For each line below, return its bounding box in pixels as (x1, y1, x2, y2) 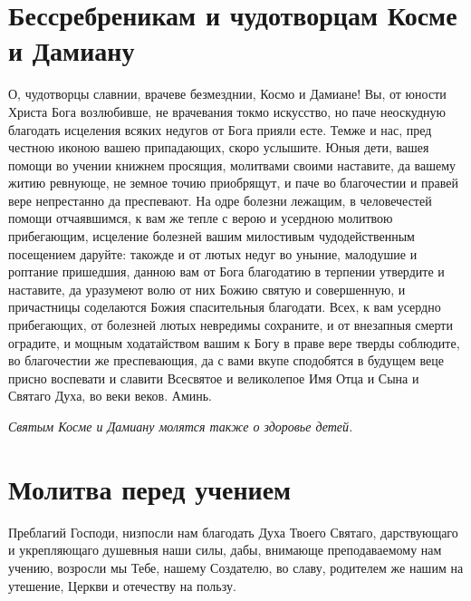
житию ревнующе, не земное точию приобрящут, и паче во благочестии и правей (8, 173, 459, 192)
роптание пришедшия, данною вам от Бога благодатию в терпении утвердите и (8, 262, 445, 281)
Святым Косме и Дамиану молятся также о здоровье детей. (8, 417, 353, 435)
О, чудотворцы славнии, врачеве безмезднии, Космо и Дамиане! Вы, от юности (8, 84, 447, 103)
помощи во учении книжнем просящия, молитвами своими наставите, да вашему (8, 155, 457, 174)
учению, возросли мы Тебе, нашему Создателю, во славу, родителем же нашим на (8, 557, 464, 577)
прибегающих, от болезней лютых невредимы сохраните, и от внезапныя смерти (8, 315, 453, 334)
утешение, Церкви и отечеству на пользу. (8, 576, 236, 595)
